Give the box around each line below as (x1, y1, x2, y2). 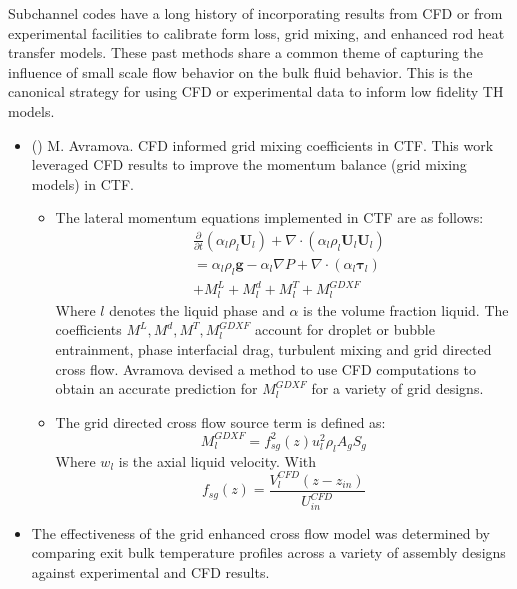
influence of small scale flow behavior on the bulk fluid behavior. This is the (8, 61, 473, 82)
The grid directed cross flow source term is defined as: (55, 411, 386, 432)
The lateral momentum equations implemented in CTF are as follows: (55, 207, 484, 228)
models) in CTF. (31, 173, 134, 194)
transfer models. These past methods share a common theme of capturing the (8, 42, 484, 63)
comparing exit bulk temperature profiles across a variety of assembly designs (31, 542, 506, 563)
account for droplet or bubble (255, 319, 435, 340)
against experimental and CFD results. (31, 562, 270, 583)
